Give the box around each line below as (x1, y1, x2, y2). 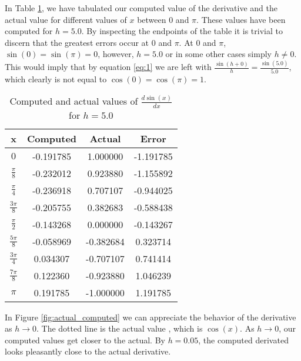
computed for (5, 25, 53, 37)
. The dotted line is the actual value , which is (36, 322, 203, 335)
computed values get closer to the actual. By (5, 333, 165, 346)
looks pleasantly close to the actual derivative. (5, 345, 171, 357)
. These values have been (196, 13, 286, 25)
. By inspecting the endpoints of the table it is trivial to (81, 25, 283, 37)
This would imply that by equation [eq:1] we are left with (5, 61, 212, 73)
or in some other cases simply (165, 48, 272, 60)
